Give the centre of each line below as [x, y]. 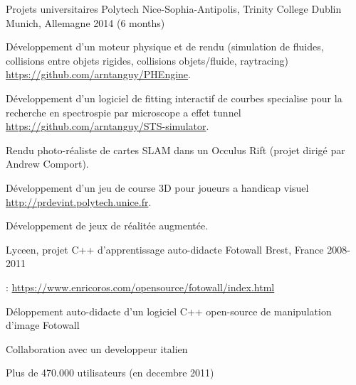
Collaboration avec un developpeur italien [97, 348]
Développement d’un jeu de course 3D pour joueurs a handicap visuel [157, 187]
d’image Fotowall [43, 325]
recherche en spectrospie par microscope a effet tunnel [124, 112]
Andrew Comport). [47, 164]
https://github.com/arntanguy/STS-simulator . [108, 126]
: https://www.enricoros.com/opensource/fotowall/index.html [140, 287]
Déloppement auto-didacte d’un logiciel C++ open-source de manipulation [169, 311]
